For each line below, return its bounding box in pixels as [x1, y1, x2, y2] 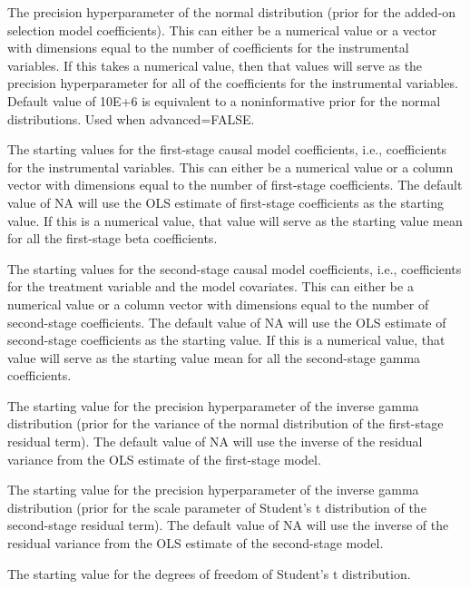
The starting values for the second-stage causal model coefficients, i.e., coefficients [7, 259, 462, 278]
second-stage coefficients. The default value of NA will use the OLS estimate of [7, 312, 446, 331]
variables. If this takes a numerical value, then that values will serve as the [7, 55, 423, 74]
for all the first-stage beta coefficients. [7, 229, 218, 248]
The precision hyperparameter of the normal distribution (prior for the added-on [7, 3, 456, 21]
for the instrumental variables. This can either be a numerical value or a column [7, 157, 454, 176]
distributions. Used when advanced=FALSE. [7, 109, 255, 128]
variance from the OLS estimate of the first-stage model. [7, 449, 321, 468]
